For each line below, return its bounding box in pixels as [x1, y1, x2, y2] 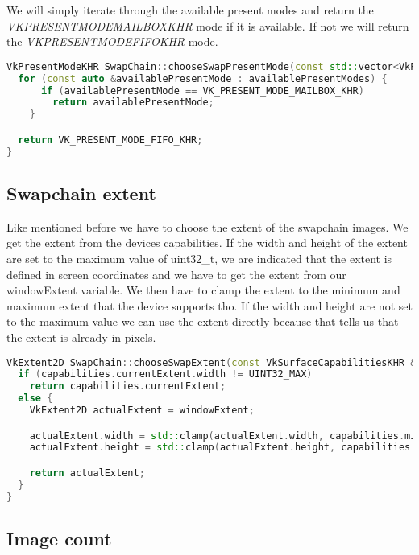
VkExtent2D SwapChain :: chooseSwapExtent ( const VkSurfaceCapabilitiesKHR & [6, 356, 417, 368]
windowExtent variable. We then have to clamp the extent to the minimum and [6, 282, 400, 298]
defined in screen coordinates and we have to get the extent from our [6, 265, 346, 282]
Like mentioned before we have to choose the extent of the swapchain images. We [6, 218, 409, 235]
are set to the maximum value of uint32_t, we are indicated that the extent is [6, 249, 392, 266]
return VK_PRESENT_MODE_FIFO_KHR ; [18, 134, 203, 146]
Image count [6, 525, 112, 550]
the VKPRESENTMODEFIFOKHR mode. [6, 33, 218, 50]
